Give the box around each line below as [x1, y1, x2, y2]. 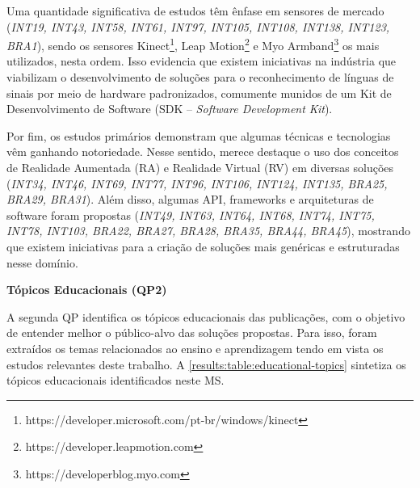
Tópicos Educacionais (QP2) [6, 281, 167, 298]
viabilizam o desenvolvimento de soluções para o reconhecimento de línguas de [6, 69, 394, 86]
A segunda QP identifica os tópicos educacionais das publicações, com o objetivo [6, 308, 405, 325]
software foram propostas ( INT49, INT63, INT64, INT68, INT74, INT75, [6, 206, 375, 223]
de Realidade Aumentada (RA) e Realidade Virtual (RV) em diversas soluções [6, 159, 394, 175]
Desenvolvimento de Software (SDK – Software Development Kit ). [6, 100, 333, 117]
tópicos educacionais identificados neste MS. [6, 372, 225, 389]
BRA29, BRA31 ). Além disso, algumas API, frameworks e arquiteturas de [6, 191, 374, 208]
